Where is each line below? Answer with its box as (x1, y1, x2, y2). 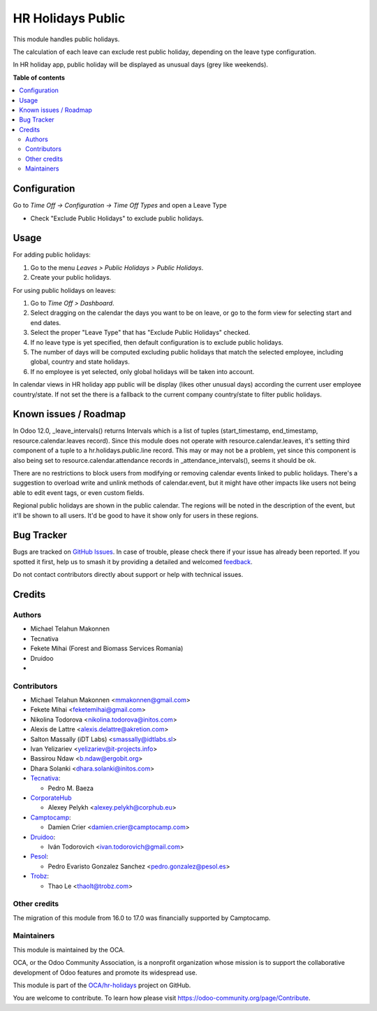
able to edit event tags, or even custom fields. (13, 488, 145, 496)
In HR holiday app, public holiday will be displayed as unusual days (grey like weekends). (13, 60, 269, 69)
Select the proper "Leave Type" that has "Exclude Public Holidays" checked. (30, 329, 251, 337)
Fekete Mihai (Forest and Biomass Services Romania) (30, 644, 184, 653)
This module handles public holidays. (13, 35, 120, 43)
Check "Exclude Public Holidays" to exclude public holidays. (30, 214, 204, 222)
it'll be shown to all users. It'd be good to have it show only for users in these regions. (13, 511, 259, 519)
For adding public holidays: (13, 250, 91, 259)
